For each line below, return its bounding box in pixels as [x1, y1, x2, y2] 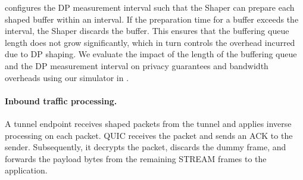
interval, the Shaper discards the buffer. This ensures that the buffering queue [5, 24, 289, 37]
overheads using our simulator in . [5, 71, 129, 83]
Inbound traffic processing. [5, 94, 117, 107]
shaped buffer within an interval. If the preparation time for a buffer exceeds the [5, 13, 299, 25]
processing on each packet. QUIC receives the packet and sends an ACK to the [5, 129, 293, 141]
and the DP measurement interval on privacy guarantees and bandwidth [5, 59, 268, 72]
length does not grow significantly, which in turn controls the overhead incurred [5, 36, 295, 48]
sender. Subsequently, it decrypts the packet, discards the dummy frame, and [5, 141, 286, 153]
